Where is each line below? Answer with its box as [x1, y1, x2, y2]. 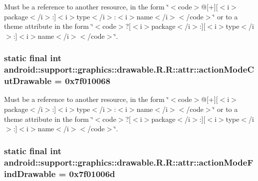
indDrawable [4, 167, 56, 180]
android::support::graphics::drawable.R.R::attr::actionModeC [4, 63, 254, 76]
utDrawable [4, 75, 52, 87]
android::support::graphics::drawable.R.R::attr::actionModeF [4, 156, 254, 168]
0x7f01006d [69, 167, 115, 180]
